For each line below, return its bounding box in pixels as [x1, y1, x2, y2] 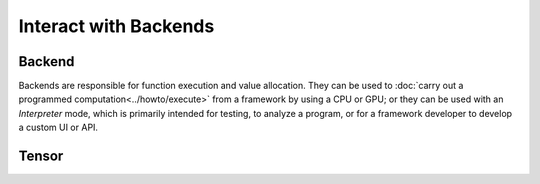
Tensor [18, 148, 64, 165]
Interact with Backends [18, 15, 215, 37]
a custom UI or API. [18, 121, 99, 134]
